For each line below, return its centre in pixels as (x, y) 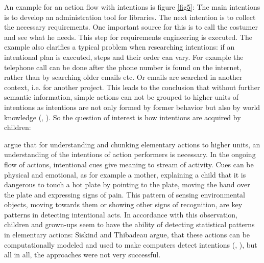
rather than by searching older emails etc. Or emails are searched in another (123, 77)
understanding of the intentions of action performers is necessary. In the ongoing (130, 154)
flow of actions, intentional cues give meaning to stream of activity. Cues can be (129, 164)
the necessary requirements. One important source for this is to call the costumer (131, 27)
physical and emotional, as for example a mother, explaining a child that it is (125, 174)
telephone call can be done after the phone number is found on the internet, (123, 67)
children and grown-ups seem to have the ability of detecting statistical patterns (129, 224)
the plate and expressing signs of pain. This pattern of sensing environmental (125, 194)
